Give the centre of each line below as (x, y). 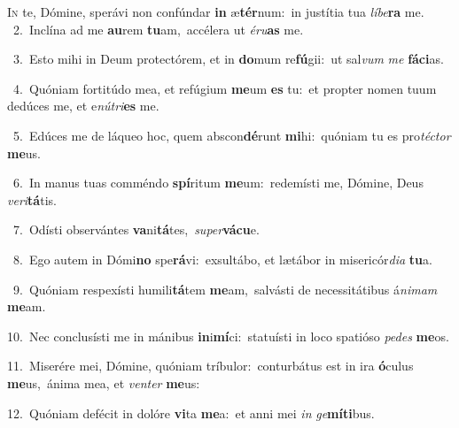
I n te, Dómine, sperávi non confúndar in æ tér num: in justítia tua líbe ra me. (216, 11)
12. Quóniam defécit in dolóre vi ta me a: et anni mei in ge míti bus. (191, 413)
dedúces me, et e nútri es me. (83, 106)
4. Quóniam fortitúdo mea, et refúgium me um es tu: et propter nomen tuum (225, 88)
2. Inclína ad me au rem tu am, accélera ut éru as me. (158, 29)
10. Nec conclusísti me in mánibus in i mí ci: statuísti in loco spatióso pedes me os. (228, 336)
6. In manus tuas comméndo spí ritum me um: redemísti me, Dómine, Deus (218, 183)
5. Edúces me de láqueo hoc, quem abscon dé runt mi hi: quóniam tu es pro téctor (232, 135)
